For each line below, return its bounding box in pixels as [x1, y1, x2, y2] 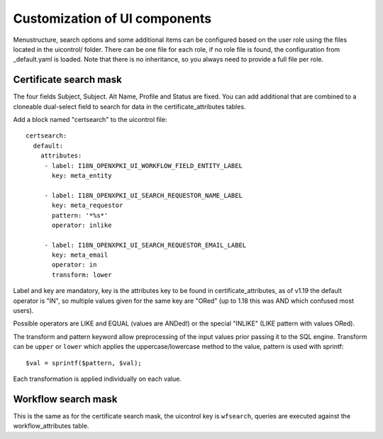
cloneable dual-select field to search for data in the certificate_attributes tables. [13, 102, 246, 111]
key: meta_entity [52, 171, 112, 179]
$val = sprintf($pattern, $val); [26, 359, 142, 367]
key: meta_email [52, 251, 109, 259]
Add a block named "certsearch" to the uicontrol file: [13, 116, 167, 124]
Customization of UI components [13, 11, 212, 26]
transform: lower [52, 270, 112, 279]
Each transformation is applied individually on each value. [13, 374, 182, 383]
